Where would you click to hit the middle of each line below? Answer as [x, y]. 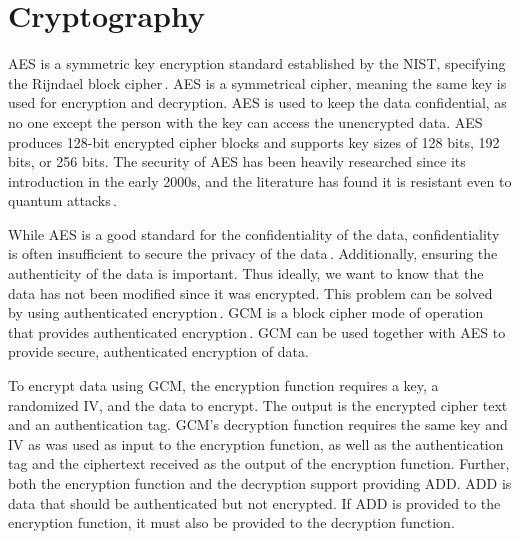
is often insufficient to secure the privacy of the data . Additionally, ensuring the [253, 253]
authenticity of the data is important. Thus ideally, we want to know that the [246, 273]
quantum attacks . [62, 200]
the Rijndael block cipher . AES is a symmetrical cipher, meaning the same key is [257, 82]
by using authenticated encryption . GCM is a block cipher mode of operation [246, 312]
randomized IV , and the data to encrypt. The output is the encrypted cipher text [258, 404]
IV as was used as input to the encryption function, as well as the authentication [256, 443]
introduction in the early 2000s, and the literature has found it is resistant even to [260, 180]
